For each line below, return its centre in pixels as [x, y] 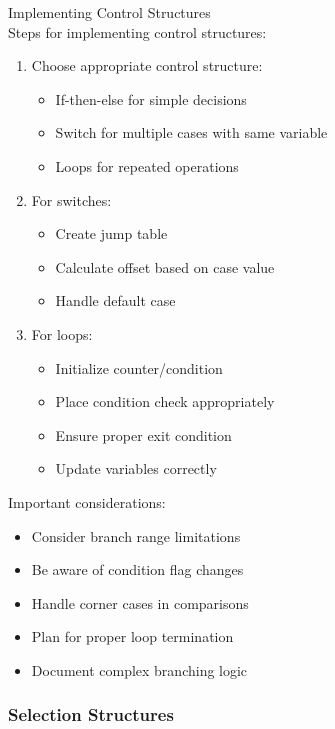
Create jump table [111, 233]
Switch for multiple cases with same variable [191, 132]
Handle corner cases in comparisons [140, 602]
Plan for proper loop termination [132, 636]
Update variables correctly [136, 468]
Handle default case [115, 300]
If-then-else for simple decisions [151, 98]
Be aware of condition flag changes [137, 569]
